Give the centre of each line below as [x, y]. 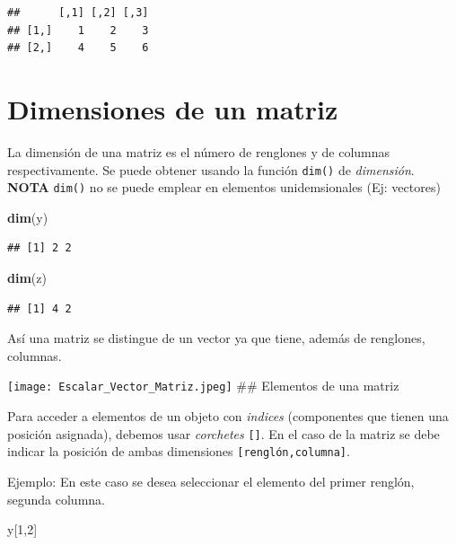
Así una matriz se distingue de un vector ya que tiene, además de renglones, [216, 338]
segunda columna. [56, 499]
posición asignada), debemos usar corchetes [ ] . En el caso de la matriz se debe [224, 433]
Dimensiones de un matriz [173, 108]
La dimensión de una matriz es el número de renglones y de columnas [199, 151]
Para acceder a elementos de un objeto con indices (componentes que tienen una [228, 416]
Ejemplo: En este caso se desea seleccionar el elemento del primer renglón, [211, 481]
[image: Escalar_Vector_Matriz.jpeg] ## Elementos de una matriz [203, 386]
